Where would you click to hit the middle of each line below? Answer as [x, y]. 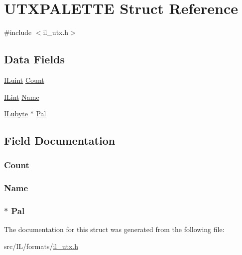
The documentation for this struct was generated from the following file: [114, 229]
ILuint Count [24, 80]
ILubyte [16, 114]
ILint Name [22, 97]
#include [18, 32]
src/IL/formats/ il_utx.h [41, 246]
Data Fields [35, 59]
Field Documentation [60, 140]
